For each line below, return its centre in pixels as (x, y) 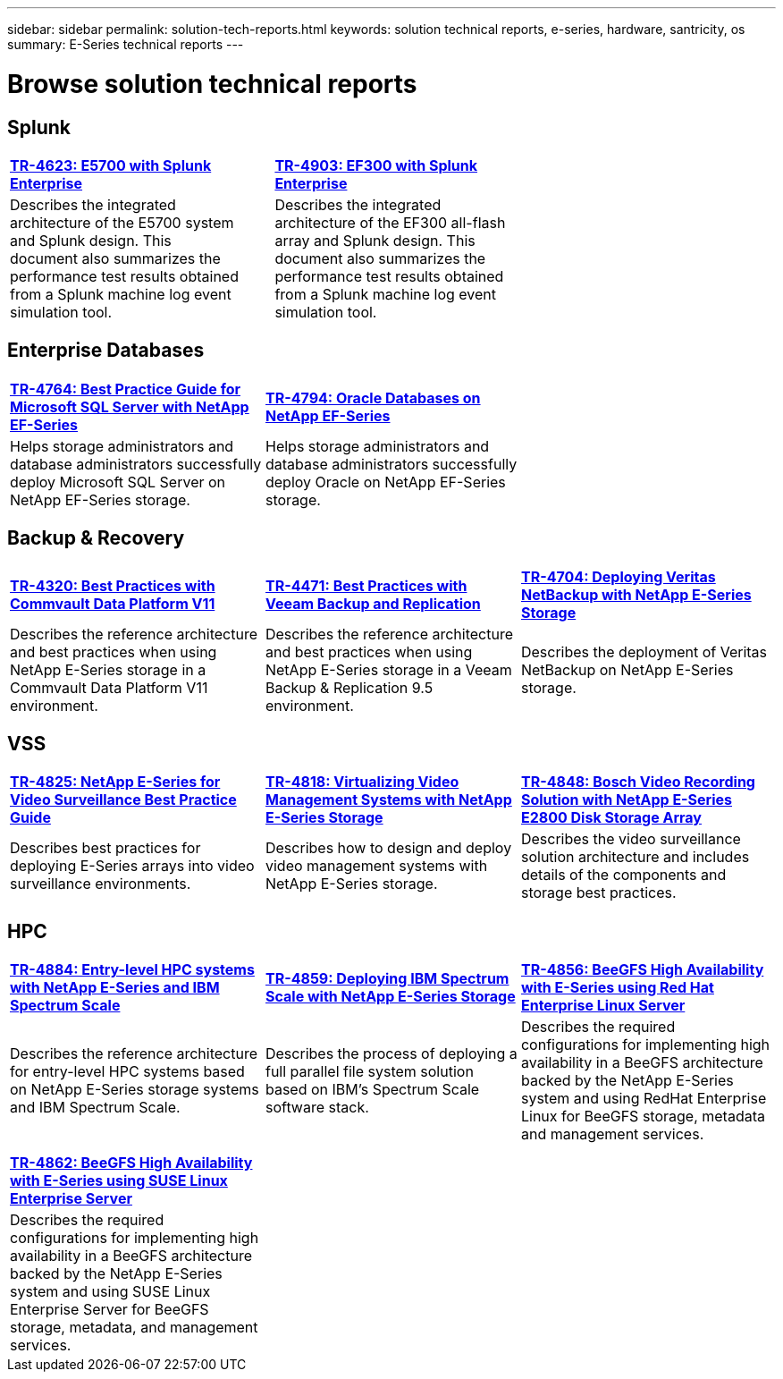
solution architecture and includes (635, 857)
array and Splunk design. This (375, 240)
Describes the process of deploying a (391, 1054)
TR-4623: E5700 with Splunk (111, 165)
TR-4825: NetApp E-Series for (115, 782)
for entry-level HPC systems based (127, 1072)
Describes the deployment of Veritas (644, 651)
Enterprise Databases (106, 351)
